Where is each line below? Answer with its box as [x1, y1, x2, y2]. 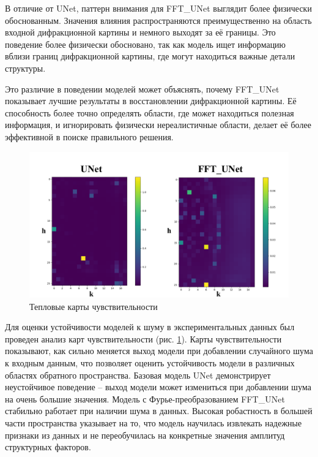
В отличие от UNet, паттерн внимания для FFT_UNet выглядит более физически [5, 2, 312, 14]
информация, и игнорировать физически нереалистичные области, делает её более [5, 118, 311, 131]
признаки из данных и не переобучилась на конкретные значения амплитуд [5, 428, 285, 441]
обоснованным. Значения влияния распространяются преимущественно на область [5, 13, 312, 26]
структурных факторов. [5, 440, 91, 453]
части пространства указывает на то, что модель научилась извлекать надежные [5, 416, 302, 429]
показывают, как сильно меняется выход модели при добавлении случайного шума [5, 344, 313, 357]
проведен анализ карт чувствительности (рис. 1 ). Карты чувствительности [5, 332, 282, 345]
